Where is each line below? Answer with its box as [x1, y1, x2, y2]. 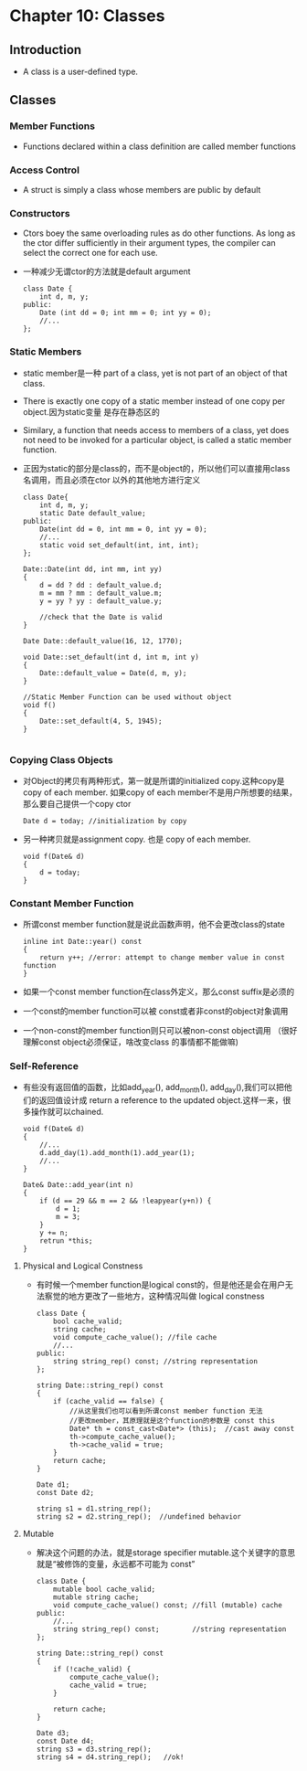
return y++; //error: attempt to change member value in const [39, 953, 285, 962]
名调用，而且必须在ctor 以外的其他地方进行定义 [22, 474, 201, 485]
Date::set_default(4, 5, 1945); [39, 716, 163, 726]
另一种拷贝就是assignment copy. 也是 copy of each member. [22, 833, 251, 844]
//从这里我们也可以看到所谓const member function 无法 [69, 1406, 263, 1416]
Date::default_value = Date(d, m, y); [39, 668, 187, 677]
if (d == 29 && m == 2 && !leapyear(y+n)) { [39, 1196, 212, 1206]
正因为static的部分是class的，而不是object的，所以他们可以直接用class [22, 462, 291, 473]
